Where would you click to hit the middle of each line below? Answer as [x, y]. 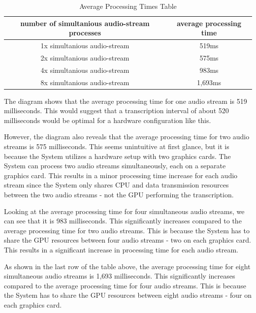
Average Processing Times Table [128, 6]
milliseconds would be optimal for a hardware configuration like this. [108, 120]
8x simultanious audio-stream [85, 82]
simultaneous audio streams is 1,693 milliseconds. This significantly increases [120, 276]
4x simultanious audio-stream [85, 70]
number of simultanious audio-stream [85, 23]
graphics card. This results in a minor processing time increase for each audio [121, 175]
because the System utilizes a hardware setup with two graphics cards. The [117, 156]
